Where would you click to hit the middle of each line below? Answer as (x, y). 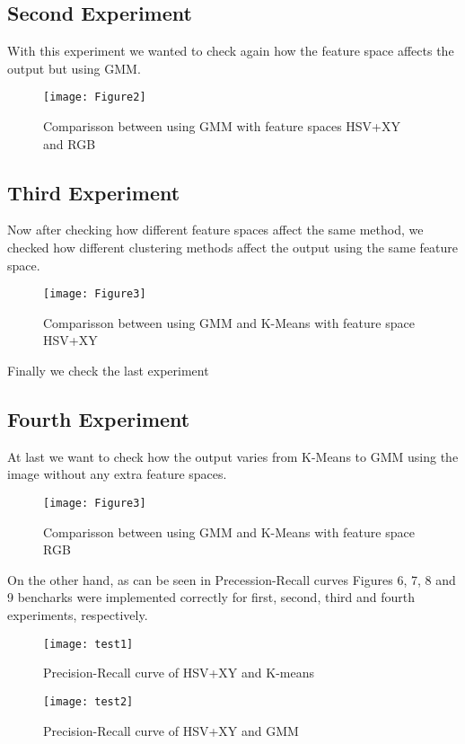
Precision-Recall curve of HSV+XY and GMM (171, 730)
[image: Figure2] (95, 97)
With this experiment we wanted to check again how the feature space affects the (231, 51)
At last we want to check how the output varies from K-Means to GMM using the (233, 456)
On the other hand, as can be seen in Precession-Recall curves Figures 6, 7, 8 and (232, 579)
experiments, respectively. (78, 615)
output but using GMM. (74, 68)
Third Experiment (94, 192)
